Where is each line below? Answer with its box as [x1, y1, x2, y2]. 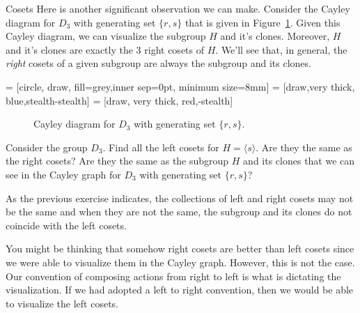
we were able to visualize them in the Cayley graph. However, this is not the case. [6, 254, 355, 269]
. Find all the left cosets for [102, 139, 219, 154]
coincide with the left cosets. [6, 217, 127, 232]
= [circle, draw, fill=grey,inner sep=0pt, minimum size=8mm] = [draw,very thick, [6, 79, 355, 93]
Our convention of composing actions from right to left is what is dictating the [6, 268, 341, 283]
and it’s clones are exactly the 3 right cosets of [6, 42, 205, 56]
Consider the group [6, 139, 88, 154]
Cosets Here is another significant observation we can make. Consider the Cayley [6, 1, 350, 15]
